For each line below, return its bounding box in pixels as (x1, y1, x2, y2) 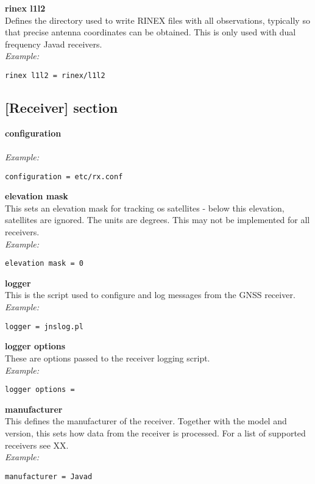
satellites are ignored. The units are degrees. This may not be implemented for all (5, 213, 310, 226)
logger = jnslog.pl (5, 322, 83, 331)
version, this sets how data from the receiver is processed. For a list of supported (5, 426, 306, 439)
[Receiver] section (5, 98, 118, 117)
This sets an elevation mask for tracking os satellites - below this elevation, (5, 201, 285, 214)
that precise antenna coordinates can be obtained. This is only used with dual (5, 26, 296, 38)
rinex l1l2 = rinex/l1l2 (5, 71, 105, 80)
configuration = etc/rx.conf (5, 172, 123, 181)
